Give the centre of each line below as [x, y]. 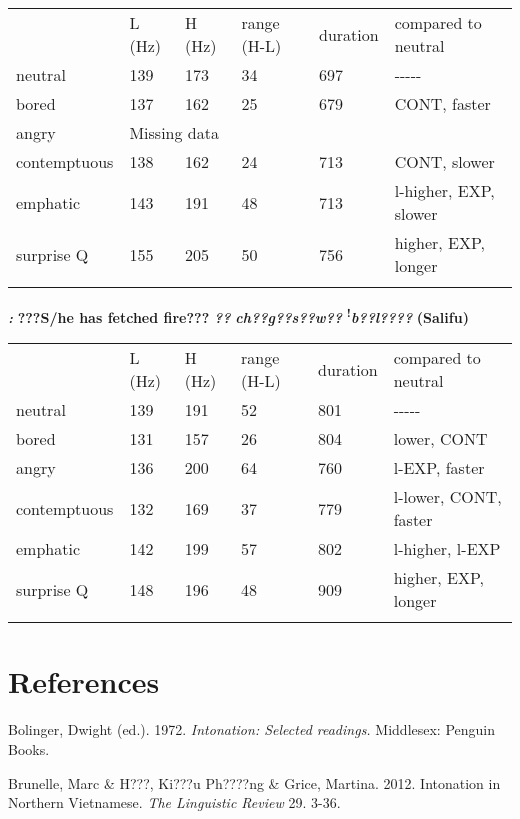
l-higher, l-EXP [447, 549]
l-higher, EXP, [444, 190]
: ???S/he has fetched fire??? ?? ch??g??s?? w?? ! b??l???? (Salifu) [238, 315]
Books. [29, 748]
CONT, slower [444, 161]
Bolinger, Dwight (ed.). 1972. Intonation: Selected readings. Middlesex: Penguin [252, 729]
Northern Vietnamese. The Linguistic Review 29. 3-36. [174, 802]
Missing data [174, 132]
